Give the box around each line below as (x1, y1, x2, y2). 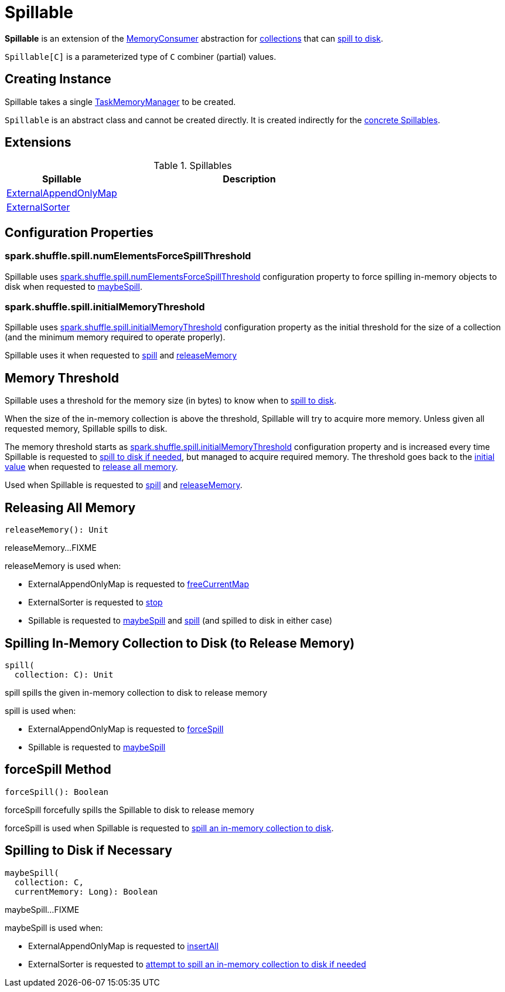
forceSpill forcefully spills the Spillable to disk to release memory (5, 804, 254, 815)
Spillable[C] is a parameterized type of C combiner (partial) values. (5, 51, 277, 62)
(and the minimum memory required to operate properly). (5, 332, 226, 343)
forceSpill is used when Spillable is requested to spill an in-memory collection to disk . (5, 822, 334, 833)
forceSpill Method (5, 762, 111, 777)
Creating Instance (5, 72, 111, 87)
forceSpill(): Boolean (5, 787, 109, 797)
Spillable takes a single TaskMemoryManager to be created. (5, 96, 236, 107)
